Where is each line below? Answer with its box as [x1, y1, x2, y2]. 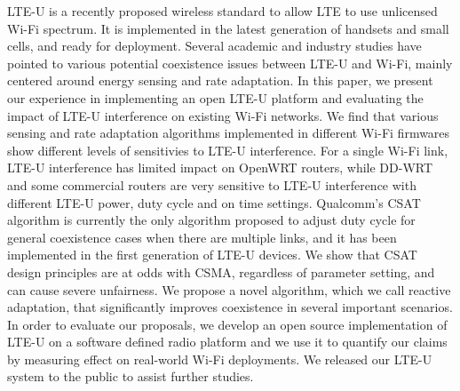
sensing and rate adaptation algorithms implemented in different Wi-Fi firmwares [7, 124, 450, 142]
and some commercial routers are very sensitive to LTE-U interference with [7, 175, 416, 194]
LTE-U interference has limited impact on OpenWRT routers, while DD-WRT [7, 158, 433, 177]
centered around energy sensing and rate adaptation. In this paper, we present [7, 71, 433, 90]
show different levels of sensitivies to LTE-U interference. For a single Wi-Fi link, [7, 140, 448, 159]
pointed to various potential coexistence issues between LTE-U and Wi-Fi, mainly [7, 53, 453, 72]
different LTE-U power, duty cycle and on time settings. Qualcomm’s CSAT [7, 193, 421, 211]
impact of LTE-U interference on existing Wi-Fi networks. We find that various [7, 106, 439, 124]
